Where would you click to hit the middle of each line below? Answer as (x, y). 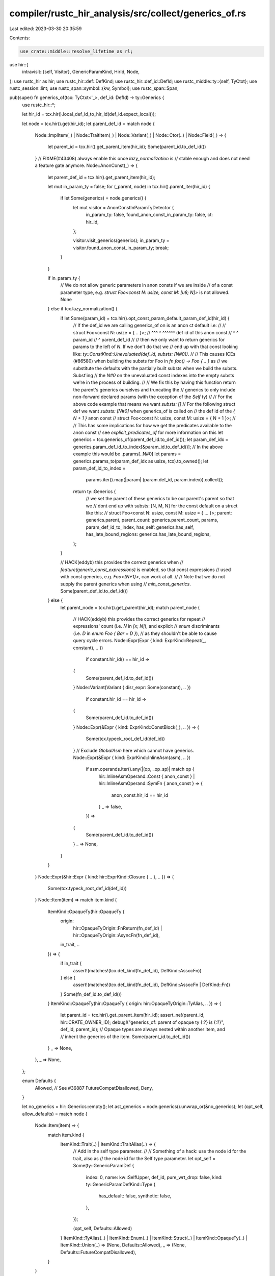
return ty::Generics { (94, 491)
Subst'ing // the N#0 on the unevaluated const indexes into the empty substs (154, 375)
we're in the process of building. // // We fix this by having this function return (155, 382)
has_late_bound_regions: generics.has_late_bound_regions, (148, 534)
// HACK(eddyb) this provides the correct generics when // (122, 562)
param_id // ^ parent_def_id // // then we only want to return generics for (149, 340)
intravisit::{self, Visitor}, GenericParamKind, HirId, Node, (81, 72)
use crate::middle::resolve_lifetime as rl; (77, 51)
